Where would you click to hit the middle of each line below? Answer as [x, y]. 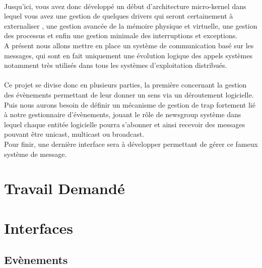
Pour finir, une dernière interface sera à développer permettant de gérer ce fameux [131, 144]
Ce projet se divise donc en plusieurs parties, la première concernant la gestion [125, 85]
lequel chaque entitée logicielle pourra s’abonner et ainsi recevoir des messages [125, 124]
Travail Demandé [64, 188]
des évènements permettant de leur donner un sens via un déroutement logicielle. [129, 94]
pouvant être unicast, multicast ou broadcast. [74, 134]
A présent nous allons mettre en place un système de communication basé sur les [129, 45]
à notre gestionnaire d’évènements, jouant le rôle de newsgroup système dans [123, 114]
